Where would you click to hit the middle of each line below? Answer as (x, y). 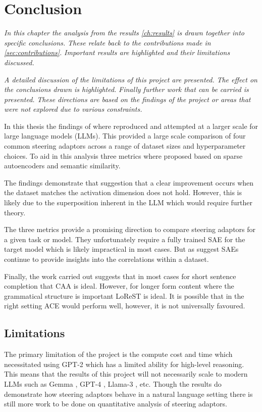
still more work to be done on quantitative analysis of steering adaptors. (116, 404)
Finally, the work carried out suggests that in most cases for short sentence (120, 276)
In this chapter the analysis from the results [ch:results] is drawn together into (124, 33)
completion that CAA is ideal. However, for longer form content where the (119, 286)
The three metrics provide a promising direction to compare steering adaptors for (130, 229)
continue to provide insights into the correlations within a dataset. (107, 259)
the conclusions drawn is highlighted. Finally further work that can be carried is (126, 89)
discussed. (19, 62)
